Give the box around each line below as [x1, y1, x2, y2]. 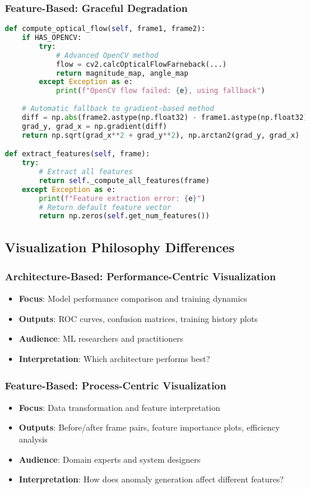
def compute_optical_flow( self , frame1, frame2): [5, 24, 206, 33]
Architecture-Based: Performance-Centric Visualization [5, 268, 276, 283]
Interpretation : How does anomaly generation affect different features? [18, 473, 284, 485]
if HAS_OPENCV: [21, 33, 82, 42]
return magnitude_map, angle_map [55, 69, 188, 78]
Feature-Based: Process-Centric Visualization [5, 377, 227, 392]
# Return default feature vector [39, 203, 172, 212]
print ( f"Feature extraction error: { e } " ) [39, 194, 206, 203]
